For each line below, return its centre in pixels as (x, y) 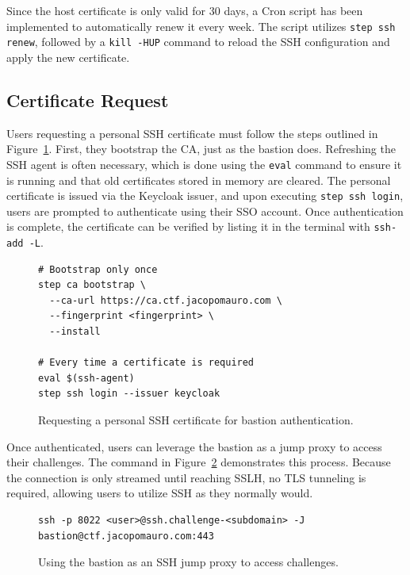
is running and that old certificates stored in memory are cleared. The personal (199, 180)
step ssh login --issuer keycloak (129, 394)
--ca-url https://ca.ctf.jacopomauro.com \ (166, 300)
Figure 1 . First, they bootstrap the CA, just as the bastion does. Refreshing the (201, 149)
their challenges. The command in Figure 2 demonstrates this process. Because (199, 462)
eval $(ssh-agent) (86, 378)
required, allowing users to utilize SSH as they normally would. (160, 493)
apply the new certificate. (68, 57)
